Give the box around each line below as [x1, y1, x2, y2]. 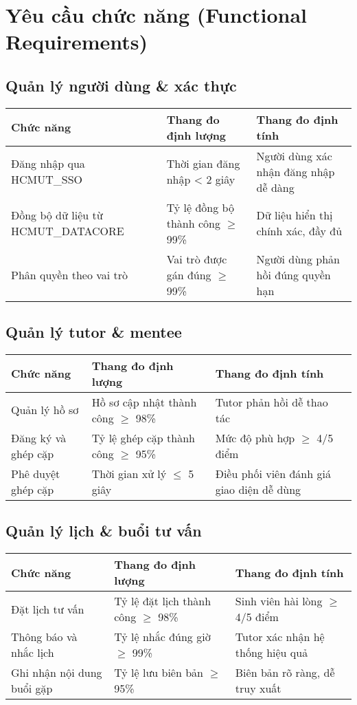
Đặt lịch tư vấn [11, 600, 84, 617]
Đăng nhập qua [11, 155, 85, 172]
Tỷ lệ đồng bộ [166, 199, 234, 215]
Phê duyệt [11, 465, 60, 481]
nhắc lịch [11, 644, 54, 661]
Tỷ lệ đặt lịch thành [114, 593, 211, 609]
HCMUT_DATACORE [11, 223, 124, 239]
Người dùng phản [256, 250, 340, 267]
